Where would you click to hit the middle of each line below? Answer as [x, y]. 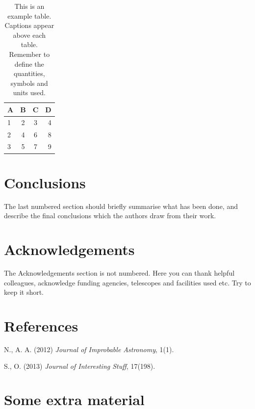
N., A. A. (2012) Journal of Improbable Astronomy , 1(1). [89, 349]
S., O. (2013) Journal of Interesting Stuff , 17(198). [80, 366]
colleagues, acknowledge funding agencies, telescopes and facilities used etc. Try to [127, 282]
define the [29, 64]
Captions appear [29, 25]
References [41, 325]
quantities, [29, 73]
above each [29, 35]
